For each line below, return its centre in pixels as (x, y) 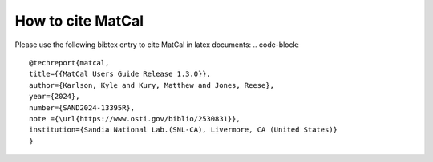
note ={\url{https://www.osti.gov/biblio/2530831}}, (135, 119)
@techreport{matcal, (69, 63)
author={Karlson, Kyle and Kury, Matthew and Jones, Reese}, (152, 85)
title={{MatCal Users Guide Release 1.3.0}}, (120, 74)
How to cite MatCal (79, 21)
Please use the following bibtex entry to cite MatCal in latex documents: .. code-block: (157, 45)
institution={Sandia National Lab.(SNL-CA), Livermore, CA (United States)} (184, 130)
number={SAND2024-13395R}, (82, 107)
